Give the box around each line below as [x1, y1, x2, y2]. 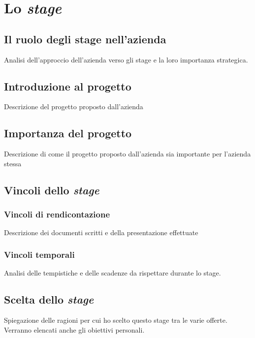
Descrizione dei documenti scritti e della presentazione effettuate [4, 227, 198, 238]
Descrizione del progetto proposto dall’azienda [4, 101, 143, 112]
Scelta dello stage [4, 292, 94, 307]
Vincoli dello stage [4, 182, 99, 197]
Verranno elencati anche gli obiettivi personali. [4, 324, 145, 335]
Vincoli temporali [4, 248, 75, 260]
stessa [4, 158, 22, 168]
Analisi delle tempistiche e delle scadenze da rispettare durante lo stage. [4, 268, 221, 278]
